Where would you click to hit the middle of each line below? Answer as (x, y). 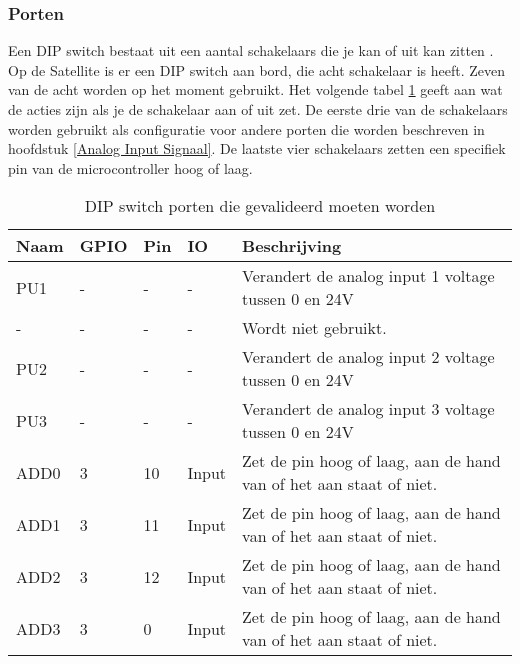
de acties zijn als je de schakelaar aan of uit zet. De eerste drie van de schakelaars (258, 109)
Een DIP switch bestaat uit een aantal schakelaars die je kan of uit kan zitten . (251, 50)
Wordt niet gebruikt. (314, 328)
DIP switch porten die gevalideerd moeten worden (260, 206)
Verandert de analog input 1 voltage (368, 276)
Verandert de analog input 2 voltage (368, 357)
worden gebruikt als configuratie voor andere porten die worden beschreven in (246, 128)
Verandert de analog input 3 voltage (368, 409)
